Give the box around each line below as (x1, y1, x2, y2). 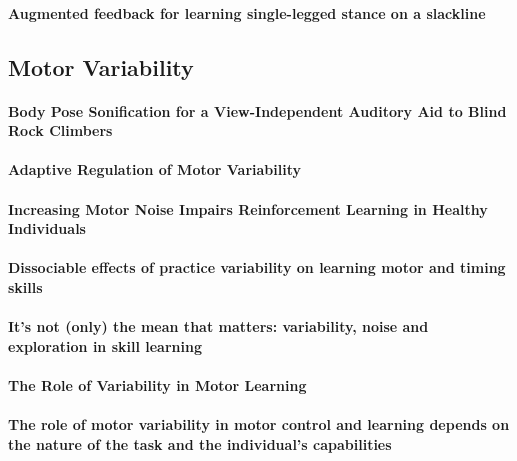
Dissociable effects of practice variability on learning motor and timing (8, 257, 506, 278)
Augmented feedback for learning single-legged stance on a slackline (8, 2, 486, 23)
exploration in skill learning (8, 335, 202, 356)
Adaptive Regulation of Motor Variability (8, 159, 301, 180)
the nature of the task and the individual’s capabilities (8, 433, 392, 454)
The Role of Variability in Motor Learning (8, 374, 307, 395)
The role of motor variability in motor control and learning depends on (8, 414, 510, 435)
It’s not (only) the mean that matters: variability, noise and (8, 316, 429, 337)
